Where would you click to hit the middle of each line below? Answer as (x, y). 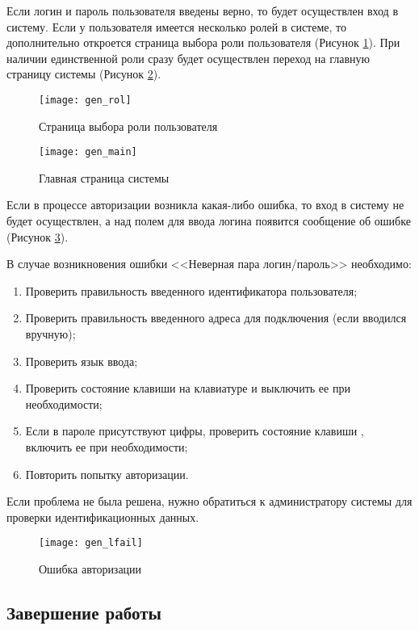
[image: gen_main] (88, 152)
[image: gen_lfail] (91, 543)
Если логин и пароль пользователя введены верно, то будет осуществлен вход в (202, 10)
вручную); (50, 334)
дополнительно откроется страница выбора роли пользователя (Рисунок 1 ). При (203, 42)
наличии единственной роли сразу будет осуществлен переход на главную (189, 58)
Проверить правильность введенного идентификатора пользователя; (191, 290)
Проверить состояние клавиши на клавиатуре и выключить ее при (188, 388)
